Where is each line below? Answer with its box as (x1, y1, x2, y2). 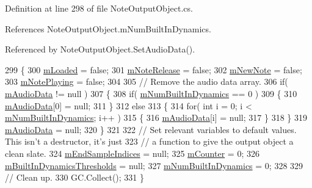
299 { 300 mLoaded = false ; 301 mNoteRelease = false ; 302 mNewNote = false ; (5, 63, 302, 76)
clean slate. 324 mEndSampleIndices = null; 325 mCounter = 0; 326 (5, 146, 259, 159)
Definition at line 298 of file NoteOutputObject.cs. (5, 2, 193, 14)
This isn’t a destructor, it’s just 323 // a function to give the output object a (5, 135, 294, 148)
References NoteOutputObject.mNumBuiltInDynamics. (5, 22, 211, 35)
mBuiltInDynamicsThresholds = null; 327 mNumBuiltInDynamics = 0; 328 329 (5, 159, 303, 172)
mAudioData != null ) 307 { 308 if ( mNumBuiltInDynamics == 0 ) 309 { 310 (5, 87, 297, 99)
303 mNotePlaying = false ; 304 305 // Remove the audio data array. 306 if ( (5, 75, 288, 88)
